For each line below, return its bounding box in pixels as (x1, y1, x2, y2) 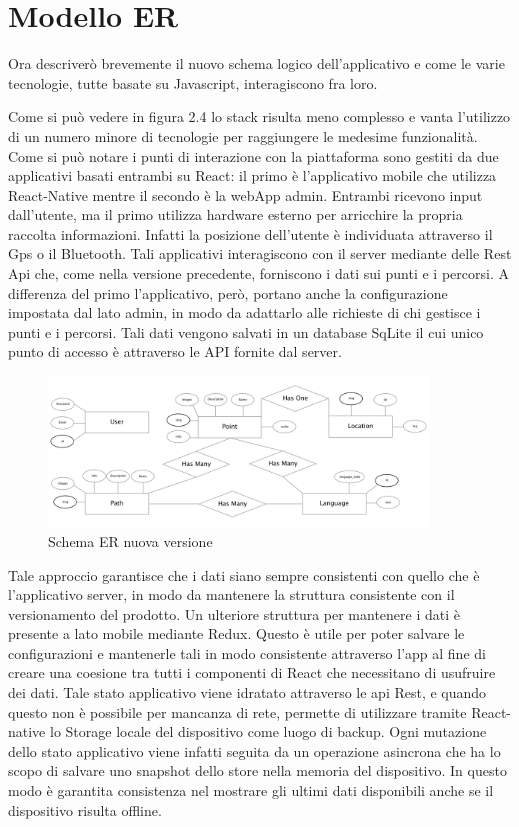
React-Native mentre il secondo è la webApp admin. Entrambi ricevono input (8, 184, 483, 205)
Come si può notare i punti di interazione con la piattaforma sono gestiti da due (8, 145, 499, 166)
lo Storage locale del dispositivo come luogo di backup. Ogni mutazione (49, 721, 487, 742)
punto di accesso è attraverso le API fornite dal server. (8, 341, 342, 362)
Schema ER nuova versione (48, 530, 213, 551)
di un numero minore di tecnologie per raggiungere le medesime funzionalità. (8, 125, 478, 146)
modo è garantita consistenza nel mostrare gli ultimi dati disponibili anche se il (8, 780, 494, 801)
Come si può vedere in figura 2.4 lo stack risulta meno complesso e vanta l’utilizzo (8, 106, 511, 127)
